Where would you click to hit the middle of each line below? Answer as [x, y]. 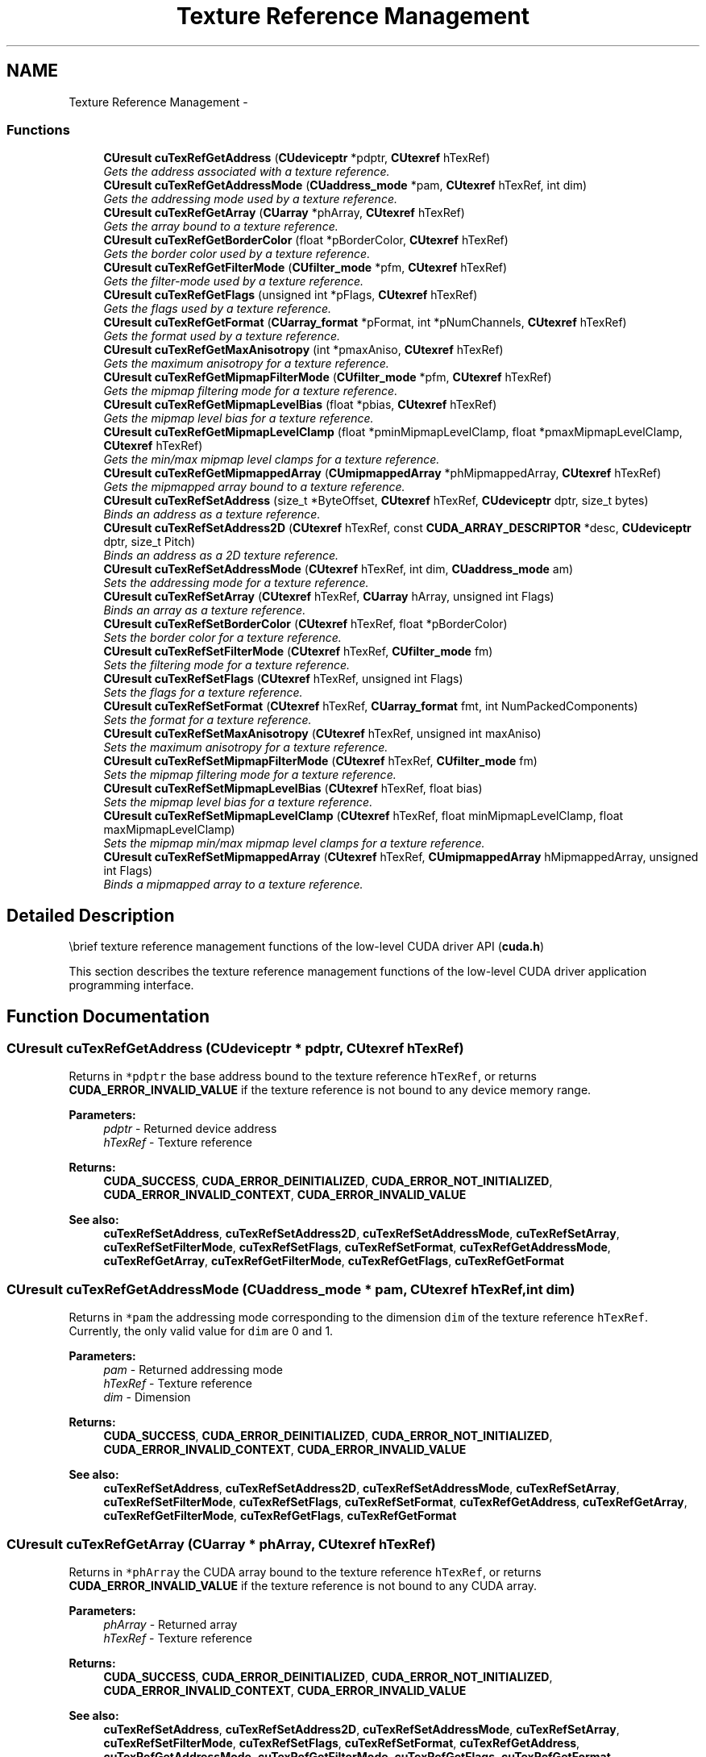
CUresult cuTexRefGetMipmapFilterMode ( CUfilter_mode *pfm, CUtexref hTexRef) [328, 377]
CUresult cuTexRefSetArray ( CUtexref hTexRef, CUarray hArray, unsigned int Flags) [329, 597]
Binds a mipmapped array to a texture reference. [233, 885]
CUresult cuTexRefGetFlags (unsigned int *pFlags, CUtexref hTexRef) [291, 295]
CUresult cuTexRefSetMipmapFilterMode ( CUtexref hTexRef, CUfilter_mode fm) [320, 761]
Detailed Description [91, 915]
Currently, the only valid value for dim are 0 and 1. [201, 1331]
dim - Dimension [147, 1397]
